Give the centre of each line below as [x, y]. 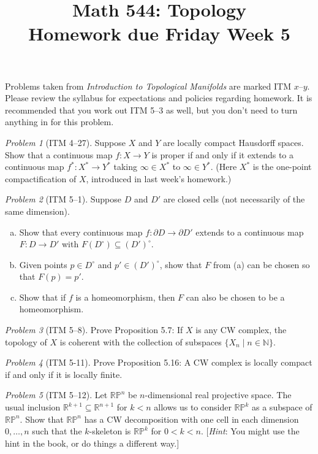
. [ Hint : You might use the [250, 431]
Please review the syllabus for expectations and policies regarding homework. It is [159, 98]
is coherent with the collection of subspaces [141, 341]
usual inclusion [33, 407]
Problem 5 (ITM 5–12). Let [56, 395]
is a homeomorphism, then [125, 297]
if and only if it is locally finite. [64, 374]
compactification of [41, 178]
